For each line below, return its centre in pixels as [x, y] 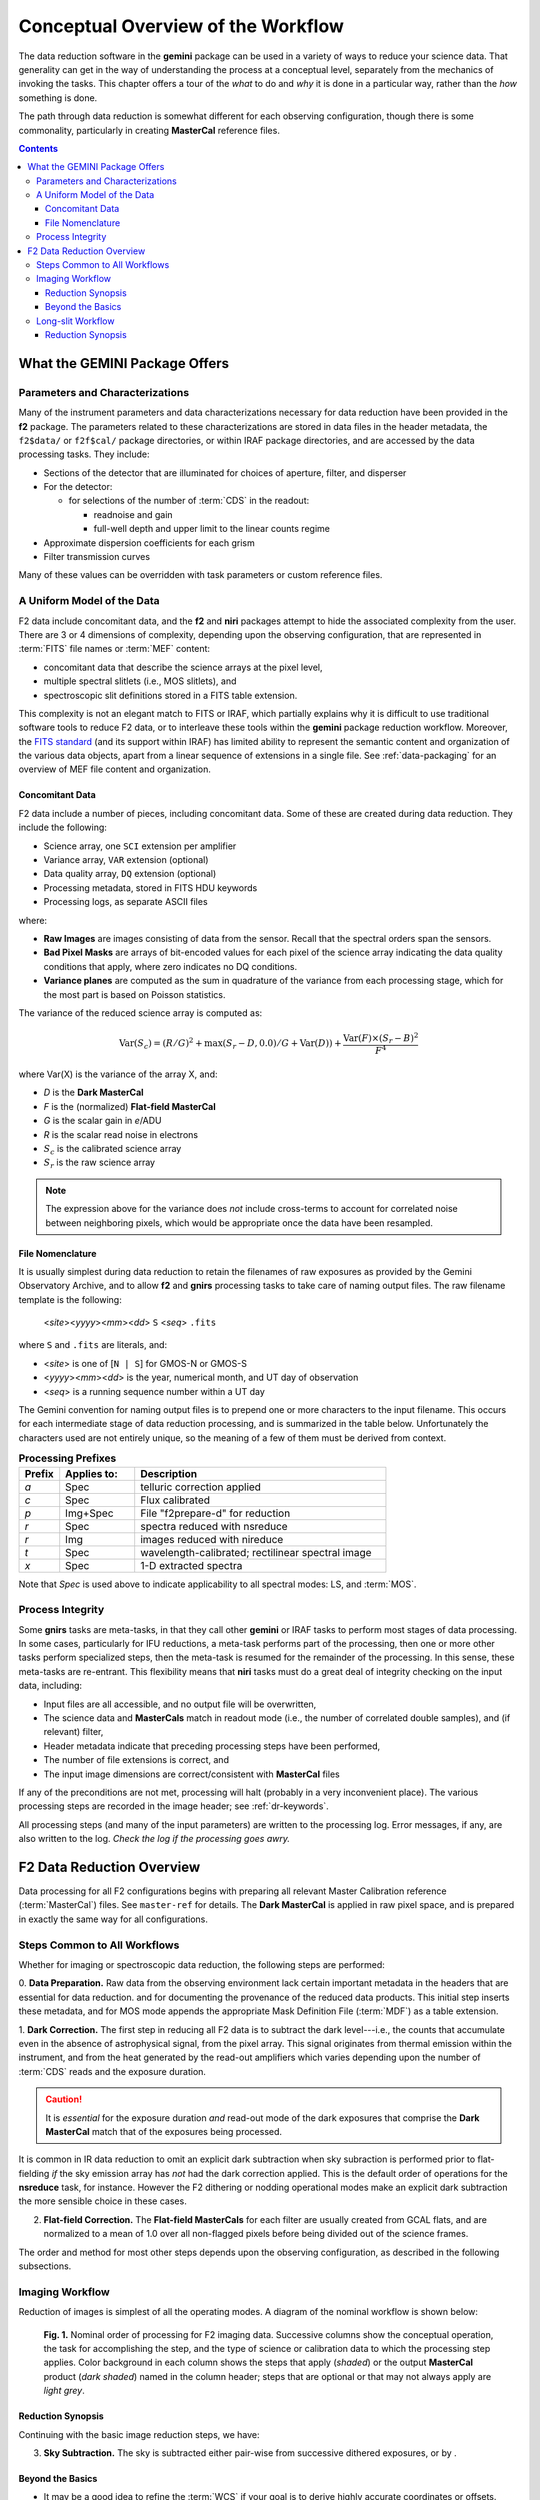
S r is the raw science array [99, 1163]
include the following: [62, 827]
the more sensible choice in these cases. [102, 2201]
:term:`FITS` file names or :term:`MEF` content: [114, 649]
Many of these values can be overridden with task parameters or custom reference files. [200, 575]
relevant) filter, [73, 1732]
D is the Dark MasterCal [93, 1092]
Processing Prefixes [67, 1458]
